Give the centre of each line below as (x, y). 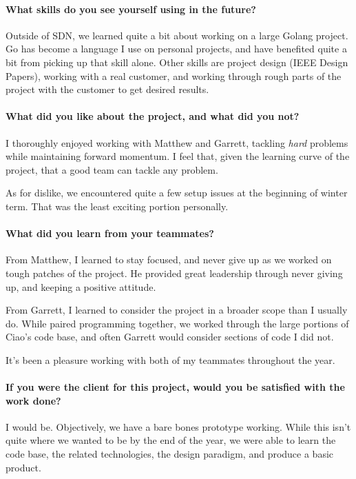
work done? (33, 400)
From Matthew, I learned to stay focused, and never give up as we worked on (169, 259)
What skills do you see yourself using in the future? (131, 9)
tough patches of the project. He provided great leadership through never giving (174, 273)
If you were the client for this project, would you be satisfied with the (175, 387)
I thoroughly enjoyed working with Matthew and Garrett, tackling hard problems (177, 142)
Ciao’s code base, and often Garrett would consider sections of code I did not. (170, 337)
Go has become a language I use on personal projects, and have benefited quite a (176, 49)
